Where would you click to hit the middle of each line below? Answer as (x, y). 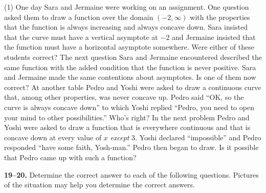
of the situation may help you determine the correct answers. (99, 185)
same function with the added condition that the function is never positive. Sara (130, 67)
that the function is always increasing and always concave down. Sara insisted (126, 27)
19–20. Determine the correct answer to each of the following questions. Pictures (131, 174)
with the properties (220, 17)
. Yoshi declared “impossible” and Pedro (198, 137)
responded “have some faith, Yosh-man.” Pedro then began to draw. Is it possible (131, 147)
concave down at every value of (53, 137)
